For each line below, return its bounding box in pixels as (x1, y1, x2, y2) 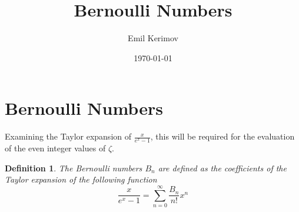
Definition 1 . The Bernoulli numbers (5, 161, 142, 174)
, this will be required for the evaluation (150, 130, 295, 143)
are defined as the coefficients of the (158, 161, 287, 174)
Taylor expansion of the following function (5, 173, 157, 185)
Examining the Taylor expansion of (5, 130, 132, 143)
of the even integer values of (5, 142, 106, 154)
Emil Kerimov (128, 32, 178, 44)
